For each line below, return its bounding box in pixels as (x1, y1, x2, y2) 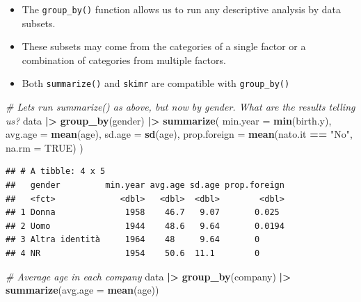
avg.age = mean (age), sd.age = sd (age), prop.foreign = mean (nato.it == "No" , (6, 127, 353, 141)
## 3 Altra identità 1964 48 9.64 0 (6, 235, 260, 245)
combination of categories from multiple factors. (22, 52, 226, 67)
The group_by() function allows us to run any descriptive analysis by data (22, 2, 342, 16)
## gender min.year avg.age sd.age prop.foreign (6, 180, 284, 191)
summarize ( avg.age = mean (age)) (6, 283, 159, 297)
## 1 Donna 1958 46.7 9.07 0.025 (6, 207, 280, 218)
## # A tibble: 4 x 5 (6, 166, 106, 177)
